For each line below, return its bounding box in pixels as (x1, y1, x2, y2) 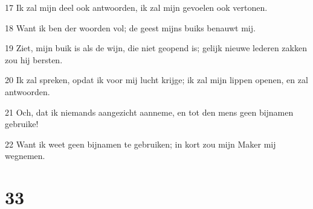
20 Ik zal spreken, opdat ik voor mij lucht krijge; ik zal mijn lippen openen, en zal (5, 73, 308, 86)
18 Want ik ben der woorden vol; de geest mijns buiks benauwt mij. (5, 21, 256, 34)
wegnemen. (5, 149, 45, 162)
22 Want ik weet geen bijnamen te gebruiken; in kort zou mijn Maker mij (5, 137, 276, 150)
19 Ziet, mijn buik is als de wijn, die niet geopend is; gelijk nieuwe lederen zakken (5, 42, 307, 54)
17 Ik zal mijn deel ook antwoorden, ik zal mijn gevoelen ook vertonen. (5, 1, 268, 13)
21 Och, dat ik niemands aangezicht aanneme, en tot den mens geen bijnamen (5, 105, 294, 118)
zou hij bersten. (5, 53, 63, 66)
